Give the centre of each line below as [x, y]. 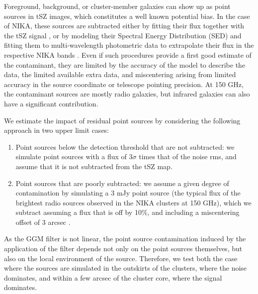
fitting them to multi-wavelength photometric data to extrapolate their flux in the [129, 45]
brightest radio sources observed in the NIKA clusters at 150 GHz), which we [133, 202]
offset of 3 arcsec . [43, 222]
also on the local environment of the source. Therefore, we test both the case [121, 258]
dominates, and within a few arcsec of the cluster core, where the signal [113, 277]
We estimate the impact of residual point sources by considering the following [122, 120]
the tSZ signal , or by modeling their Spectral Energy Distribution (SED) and [123, 35]
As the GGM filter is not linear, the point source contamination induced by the [125, 239]
